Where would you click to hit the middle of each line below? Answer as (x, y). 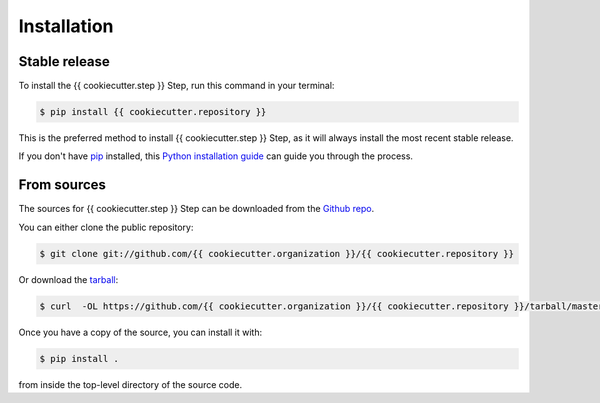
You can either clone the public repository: (106, 227)
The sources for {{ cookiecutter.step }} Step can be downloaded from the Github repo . (196, 209)
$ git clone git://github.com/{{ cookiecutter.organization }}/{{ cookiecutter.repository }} (277, 253)
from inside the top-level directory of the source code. (130, 384)
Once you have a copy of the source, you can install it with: (140, 332)
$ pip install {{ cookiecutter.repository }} (153, 112)
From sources (62, 185)
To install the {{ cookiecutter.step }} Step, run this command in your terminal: (176, 86)
